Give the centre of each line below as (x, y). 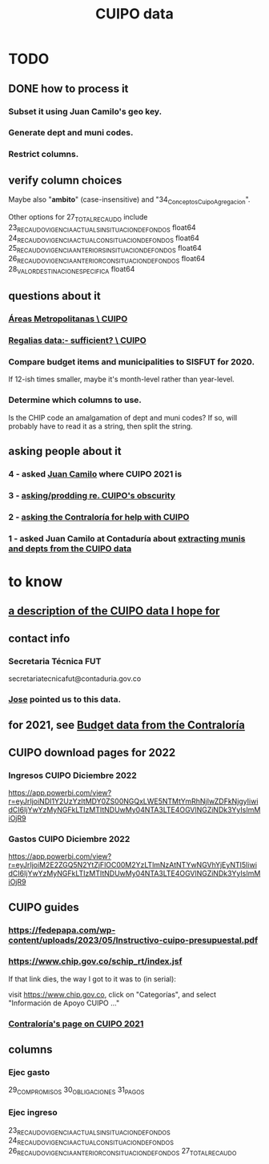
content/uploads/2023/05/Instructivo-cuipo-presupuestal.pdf (133, 940)
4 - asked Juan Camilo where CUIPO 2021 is (95, 473)
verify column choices (65, 180)
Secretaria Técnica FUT (55, 661)
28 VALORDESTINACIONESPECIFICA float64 (72, 270)
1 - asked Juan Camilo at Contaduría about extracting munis (127, 538)
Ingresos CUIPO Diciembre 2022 (73, 775)
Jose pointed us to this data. (65, 699)
